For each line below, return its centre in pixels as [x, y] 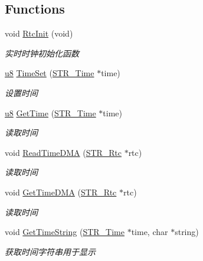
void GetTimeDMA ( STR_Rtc [61, 192]
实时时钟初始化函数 [42, 53]
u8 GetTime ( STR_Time [50, 112]
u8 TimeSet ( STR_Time [50, 73]
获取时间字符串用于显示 [50, 251]
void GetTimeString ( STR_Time [65, 232]
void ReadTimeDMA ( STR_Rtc [63, 152]
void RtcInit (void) [39, 33]
